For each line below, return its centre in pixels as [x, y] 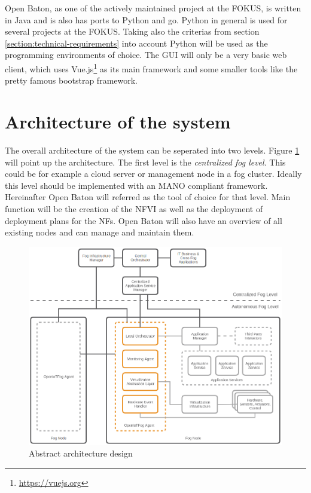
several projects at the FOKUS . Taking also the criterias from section [132, 31]
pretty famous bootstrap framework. [71, 80]
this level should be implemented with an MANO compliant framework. [136, 185]
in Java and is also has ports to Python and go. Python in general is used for [146, 19]
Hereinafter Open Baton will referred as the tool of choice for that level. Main [148, 197]
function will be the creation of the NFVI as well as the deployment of [134, 208]
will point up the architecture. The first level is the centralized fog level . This [145, 162]
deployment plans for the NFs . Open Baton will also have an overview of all [144, 220]
